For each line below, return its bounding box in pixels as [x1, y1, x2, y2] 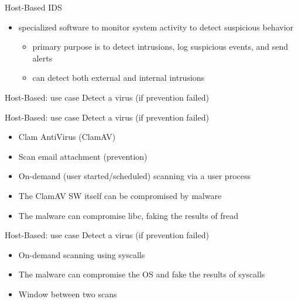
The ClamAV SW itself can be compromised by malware [18, 189, 222, 201]
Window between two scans [18, 287, 117, 300]
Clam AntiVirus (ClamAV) [18, 131, 116, 143]
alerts [32, 52, 53, 64]
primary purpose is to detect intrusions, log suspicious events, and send [32, 40, 288, 53]
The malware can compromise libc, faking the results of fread [18, 209, 239, 221]
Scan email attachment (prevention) [18, 150, 148, 162]
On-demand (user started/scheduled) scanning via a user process [18, 170, 251, 182]
